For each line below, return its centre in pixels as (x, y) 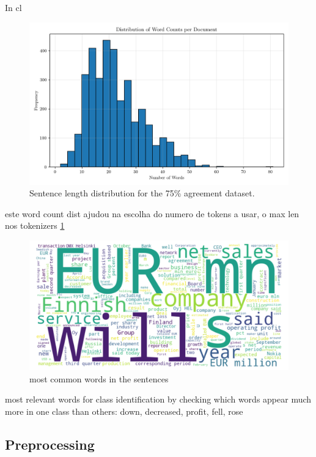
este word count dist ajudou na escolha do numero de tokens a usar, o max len (152, 213)
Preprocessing (50, 444)
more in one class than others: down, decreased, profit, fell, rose (124, 411)
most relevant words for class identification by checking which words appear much (158, 399)
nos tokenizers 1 (35, 225)
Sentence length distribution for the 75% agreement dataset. (142, 193)
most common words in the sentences (99, 378)
